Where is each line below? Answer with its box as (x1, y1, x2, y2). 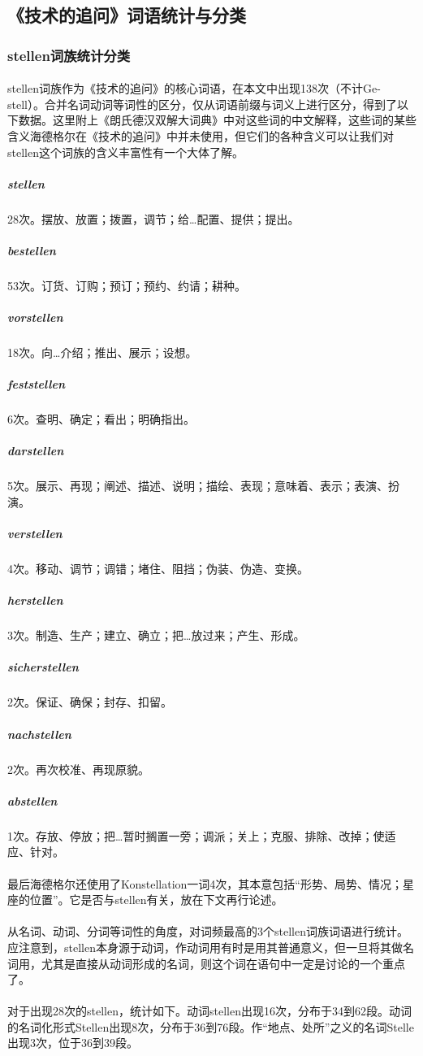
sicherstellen (7, 658, 79, 676)
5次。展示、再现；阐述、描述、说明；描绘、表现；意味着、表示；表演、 (7, 477, 388, 494)
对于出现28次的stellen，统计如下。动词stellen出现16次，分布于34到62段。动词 (7, 1002, 412, 1019)
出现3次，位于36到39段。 (7, 1034, 138, 1051)
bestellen (7, 241, 56, 259)
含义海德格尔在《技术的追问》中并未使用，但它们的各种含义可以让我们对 (7, 128, 394, 144)
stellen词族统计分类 (7, 45, 131, 65)
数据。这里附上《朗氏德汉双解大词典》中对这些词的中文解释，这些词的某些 (18, 111, 417, 128)
